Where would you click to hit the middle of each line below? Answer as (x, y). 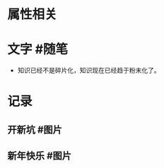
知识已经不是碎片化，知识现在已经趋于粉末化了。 (89, 71)
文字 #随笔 (38, 49)
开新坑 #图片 (35, 130)
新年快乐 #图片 (40, 156)
